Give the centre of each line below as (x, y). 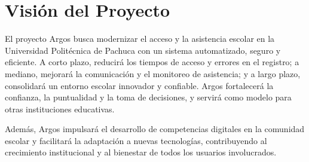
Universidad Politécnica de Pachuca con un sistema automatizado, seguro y (143, 50)
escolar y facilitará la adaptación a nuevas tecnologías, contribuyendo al (136, 140)
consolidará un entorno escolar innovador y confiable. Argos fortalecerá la (139, 85)
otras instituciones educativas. (60, 108)
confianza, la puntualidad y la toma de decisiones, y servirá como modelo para (148, 97)
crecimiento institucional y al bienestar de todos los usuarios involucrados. (141, 152)
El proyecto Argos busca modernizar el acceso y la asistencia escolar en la (140, 39)
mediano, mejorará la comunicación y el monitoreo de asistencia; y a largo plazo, (153, 73)
